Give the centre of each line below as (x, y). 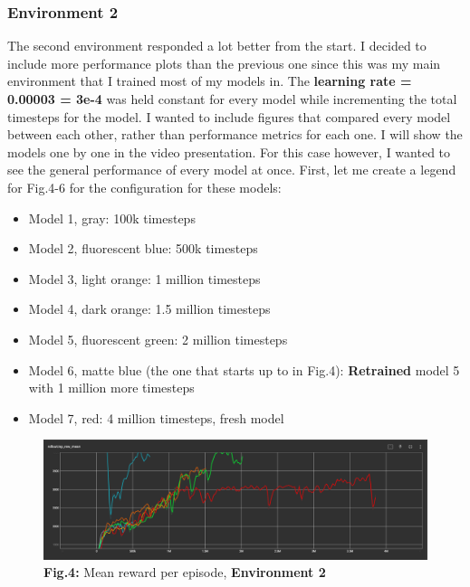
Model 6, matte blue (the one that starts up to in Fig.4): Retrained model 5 (244, 369)
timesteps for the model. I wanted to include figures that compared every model (229, 116)
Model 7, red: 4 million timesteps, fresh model (156, 417)
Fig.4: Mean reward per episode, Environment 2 (185, 572)
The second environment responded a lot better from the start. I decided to (217, 46)
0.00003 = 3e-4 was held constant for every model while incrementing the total (232, 99)
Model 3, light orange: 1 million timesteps (144, 278)
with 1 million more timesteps (111, 388)
